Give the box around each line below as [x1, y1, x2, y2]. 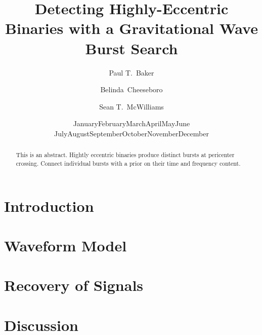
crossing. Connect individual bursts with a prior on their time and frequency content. [16, 159, 241, 167]
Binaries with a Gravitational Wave [5, 18, 258, 39]
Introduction [4, 195, 94, 216]
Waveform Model [4, 235, 127, 255]
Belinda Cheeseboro [100, 84, 163, 95]
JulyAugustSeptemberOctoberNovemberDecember [54, 128, 209, 138]
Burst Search [85, 38, 178, 58]
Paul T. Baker [109, 67, 154, 78]
